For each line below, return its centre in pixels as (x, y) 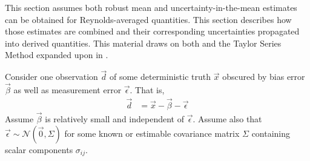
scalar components (39, 149)
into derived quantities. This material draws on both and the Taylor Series (143, 43)
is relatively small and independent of (114, 119)
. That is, (147, 90)
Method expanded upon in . (57, 55)
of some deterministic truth (160, 77)
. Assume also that (227, 119)
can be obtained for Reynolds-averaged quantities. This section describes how (148, 19)
